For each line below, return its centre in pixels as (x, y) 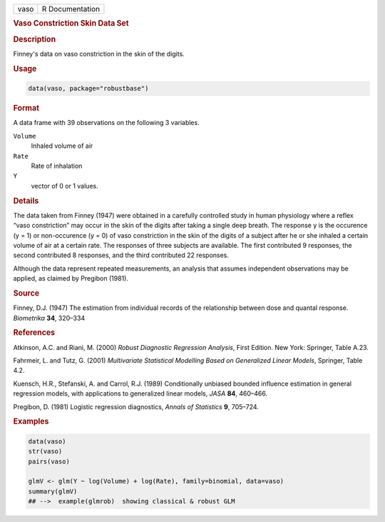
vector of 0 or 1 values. (65, 186)
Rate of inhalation (57, 166)
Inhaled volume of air (62, 146)
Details (26, 201)
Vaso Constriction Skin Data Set (71, 24)
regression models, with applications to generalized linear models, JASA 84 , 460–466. (140, 393)
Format (26, 109)
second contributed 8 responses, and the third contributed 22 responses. (121, 255)
